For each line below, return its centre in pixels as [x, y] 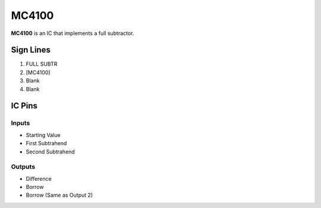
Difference [39, 178]
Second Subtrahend [51, 152]
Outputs [23, 167]
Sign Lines [31, 50]
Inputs [21, 123]
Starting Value [43, 135]
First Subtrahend [46, 143]
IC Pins [24, 106]
